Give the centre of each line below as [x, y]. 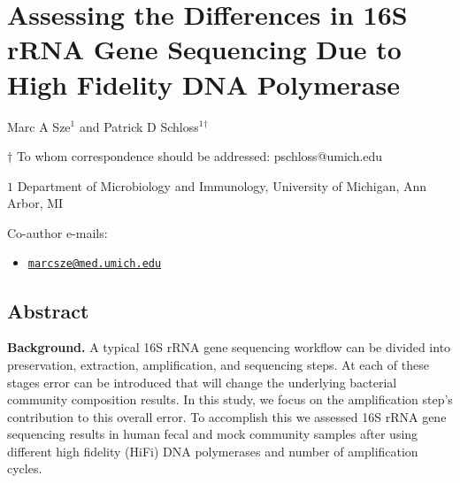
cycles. [25, 468]
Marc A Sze [39, 126]
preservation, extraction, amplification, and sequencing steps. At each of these [218, 364]
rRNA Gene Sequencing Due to [204, 49]
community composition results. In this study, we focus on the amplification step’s [230, 399]
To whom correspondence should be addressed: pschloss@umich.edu [199, 156]
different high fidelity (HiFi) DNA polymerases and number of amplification [213, 451]
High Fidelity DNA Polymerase [203, 84]
